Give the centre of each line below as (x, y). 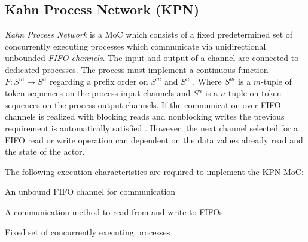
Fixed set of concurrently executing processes (88, 232)
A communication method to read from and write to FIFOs (114, 211)
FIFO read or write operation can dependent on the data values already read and (154, 140)
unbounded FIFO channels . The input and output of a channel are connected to (152, 58)
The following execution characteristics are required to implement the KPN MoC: (154, 171)
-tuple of (276, 81)
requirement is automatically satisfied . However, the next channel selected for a (152, 128)
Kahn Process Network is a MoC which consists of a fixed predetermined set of (149, 34)
